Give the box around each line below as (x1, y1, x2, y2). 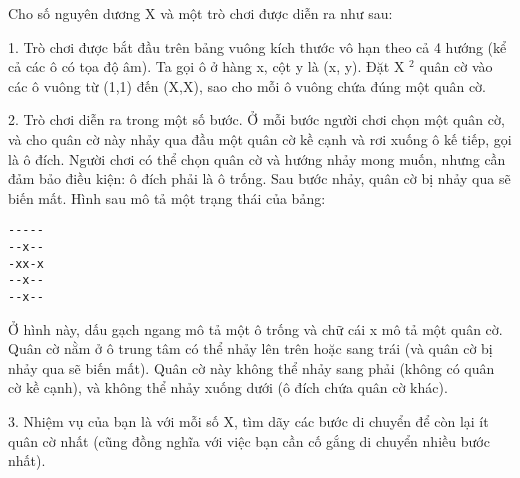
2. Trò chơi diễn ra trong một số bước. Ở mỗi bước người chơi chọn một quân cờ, (8, 109, 505, 130)
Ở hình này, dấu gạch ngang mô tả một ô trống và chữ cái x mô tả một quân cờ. (8, 318, 503, 339)
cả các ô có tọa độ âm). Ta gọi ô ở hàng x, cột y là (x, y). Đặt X (8, 56, 405, 77)
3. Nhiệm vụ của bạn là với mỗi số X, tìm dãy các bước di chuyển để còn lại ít (8, 411, 489, 431)
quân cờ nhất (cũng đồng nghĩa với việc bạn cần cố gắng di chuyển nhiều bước (8, 430, 490, 451)
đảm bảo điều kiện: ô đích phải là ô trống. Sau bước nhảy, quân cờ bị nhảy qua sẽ (8, 168, 511, 189)
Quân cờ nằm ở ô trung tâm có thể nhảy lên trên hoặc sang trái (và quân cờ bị (8, 338, 493, 359)
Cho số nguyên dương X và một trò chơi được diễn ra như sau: (8, 3, 393, 23)
